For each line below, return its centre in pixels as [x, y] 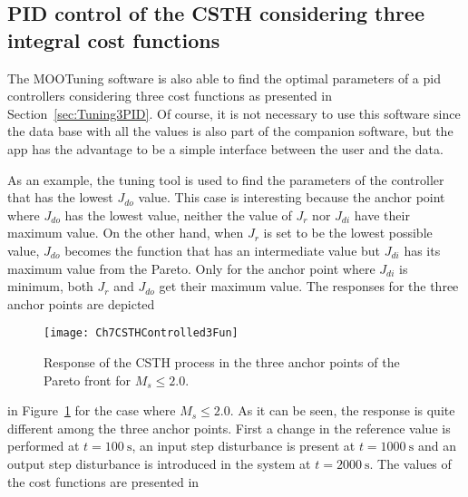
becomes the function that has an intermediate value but [223, 250]
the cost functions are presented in [103, 481]
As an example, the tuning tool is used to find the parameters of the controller [226, 179]
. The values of [410, 463]
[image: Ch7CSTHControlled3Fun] [141, 333]
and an [437, 446]
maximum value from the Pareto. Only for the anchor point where [191, 268]
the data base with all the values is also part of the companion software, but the [230, 131]
